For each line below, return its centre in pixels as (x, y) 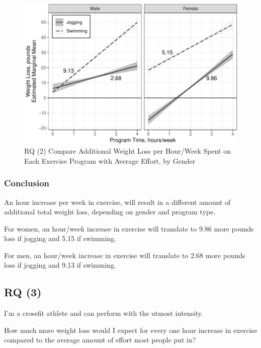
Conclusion (27, 183)
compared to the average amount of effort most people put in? (100, 340)
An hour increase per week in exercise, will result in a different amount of (117, 202)
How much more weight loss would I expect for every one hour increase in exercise (131, 330)
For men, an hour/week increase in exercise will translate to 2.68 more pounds (125, 255)
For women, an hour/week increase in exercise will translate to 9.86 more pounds (129, 228)
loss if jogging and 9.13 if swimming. (60, 265)
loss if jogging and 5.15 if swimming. (60, 238)
